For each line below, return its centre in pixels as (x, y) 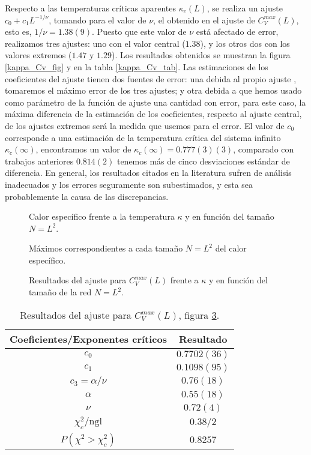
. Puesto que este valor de (139, 32)
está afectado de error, (237, 32)
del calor (231, 248)
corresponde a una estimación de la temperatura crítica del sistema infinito (143, 137)
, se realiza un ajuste (245, 8)
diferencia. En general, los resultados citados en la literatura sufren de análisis (148, 173)
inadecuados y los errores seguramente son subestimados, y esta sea (129, 184)
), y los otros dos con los (245, 43)
